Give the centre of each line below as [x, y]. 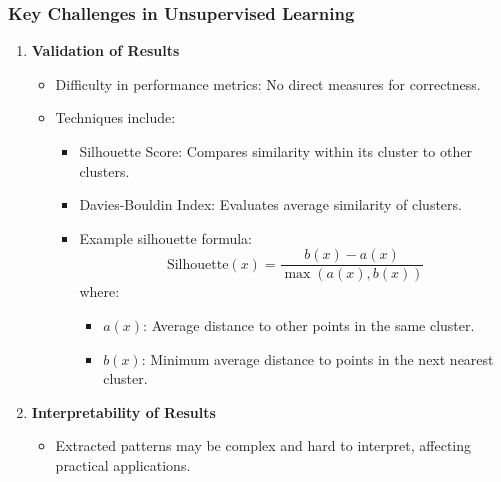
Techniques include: [115, 117]
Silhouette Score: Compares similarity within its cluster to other [275, 151]
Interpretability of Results [123, 411]
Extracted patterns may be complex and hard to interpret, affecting [263, 445]
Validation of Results [105, 50]
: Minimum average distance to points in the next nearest [317, 358]
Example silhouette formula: [165, 237]
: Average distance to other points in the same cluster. [309, 325]
